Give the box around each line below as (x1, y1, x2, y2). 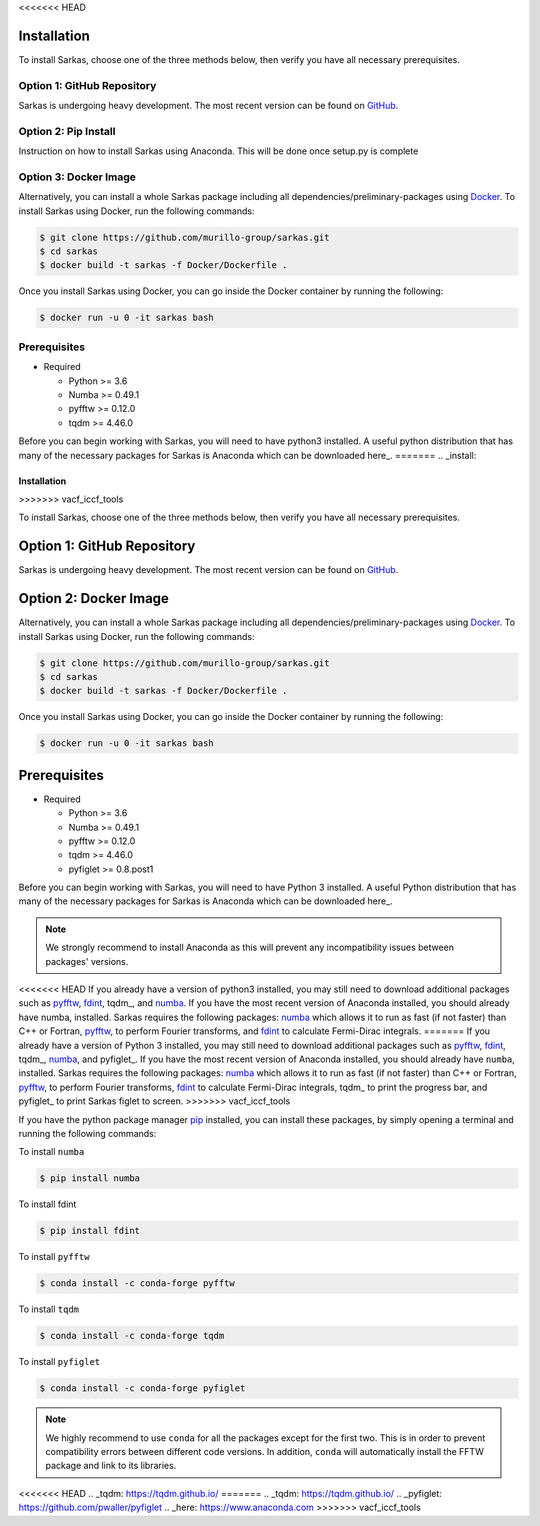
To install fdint (18, 1198, 77, 1210)
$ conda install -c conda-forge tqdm (39, 1330, 225, 1342)
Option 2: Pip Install (18, 124, 116, 138)
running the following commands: (18, 1127, 157, 1139)
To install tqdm (18, 1303, 80, 1315)
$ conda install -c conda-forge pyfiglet (39, 1383, 246, 1394)
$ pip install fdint (39, 1225, 140, 1237)
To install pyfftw (18, 1251, 90, 1263)
